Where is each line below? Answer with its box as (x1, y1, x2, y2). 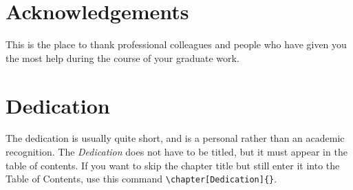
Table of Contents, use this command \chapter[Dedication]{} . (6, 171, 277, 186)
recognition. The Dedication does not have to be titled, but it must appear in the (6, 145, 347, 159)
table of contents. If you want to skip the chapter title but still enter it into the (6, 158, 340, 172)
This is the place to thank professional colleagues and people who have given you (6, 37, 347, 52)
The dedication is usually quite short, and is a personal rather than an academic (6, 131, 345, 145)
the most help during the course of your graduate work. (6, 50, 239, 65)
